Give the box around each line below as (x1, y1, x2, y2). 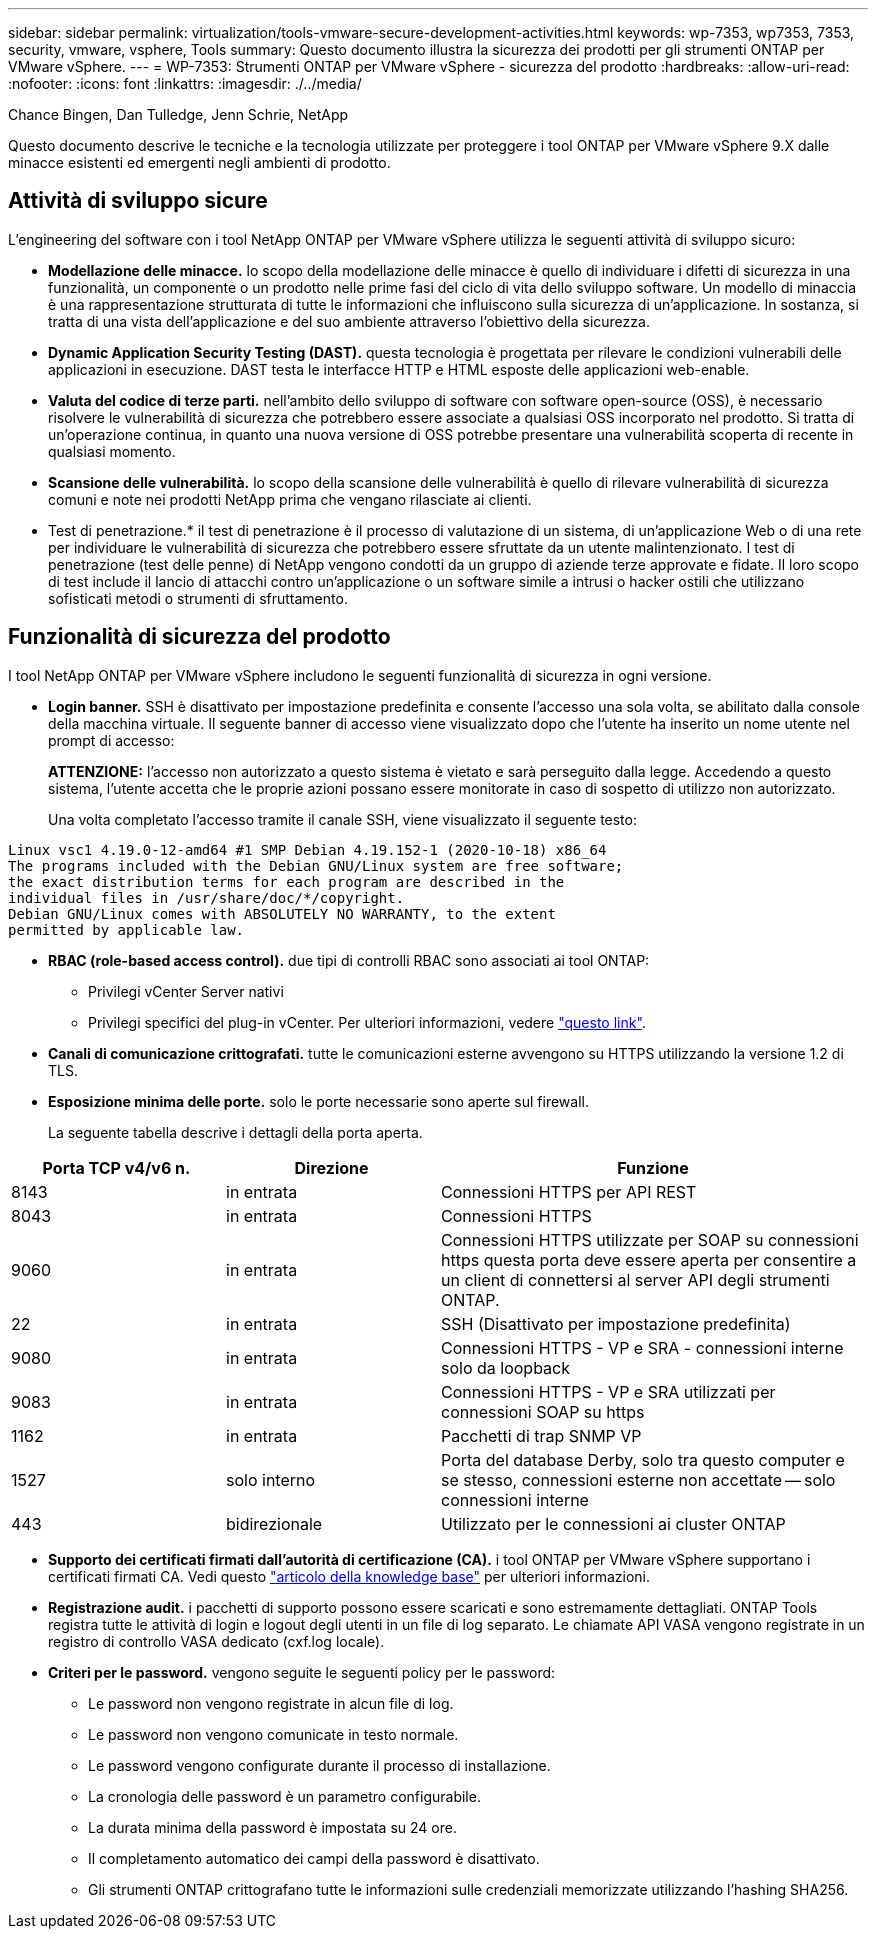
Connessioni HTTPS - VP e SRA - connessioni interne (441, 1337, 844, 1358)
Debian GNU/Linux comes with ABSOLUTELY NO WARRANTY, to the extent (8, 905, 556, 922)
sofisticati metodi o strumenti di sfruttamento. (48, 589, 348, 607)
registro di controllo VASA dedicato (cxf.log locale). (48, 1632, 385, 1650)
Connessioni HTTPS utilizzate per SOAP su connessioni (441, 1229, 859, 1250)
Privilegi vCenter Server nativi (88, 982, 284, 1000)
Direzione (294, 1157, 369, 1178)
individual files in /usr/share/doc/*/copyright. (8, 889, 405, 906)
